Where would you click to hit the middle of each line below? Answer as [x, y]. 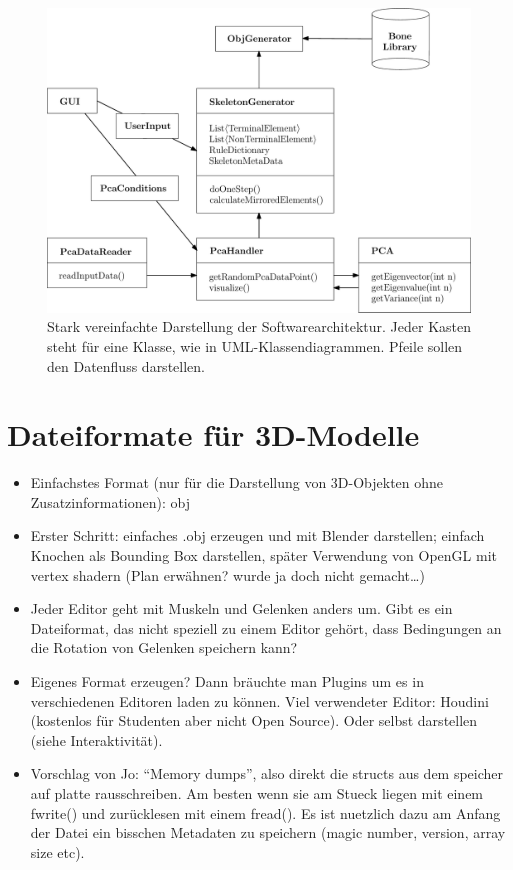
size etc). [57, 851]
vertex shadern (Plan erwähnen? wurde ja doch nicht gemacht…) [227, 574]
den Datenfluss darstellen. [126, 365]
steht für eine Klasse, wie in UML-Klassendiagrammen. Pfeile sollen [255, 345]
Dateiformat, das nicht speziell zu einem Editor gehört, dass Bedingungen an [266, 627]
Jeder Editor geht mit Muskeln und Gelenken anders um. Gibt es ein [241, 608]
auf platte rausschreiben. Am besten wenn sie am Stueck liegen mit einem [257, 792]
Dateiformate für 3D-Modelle [213, 434]
